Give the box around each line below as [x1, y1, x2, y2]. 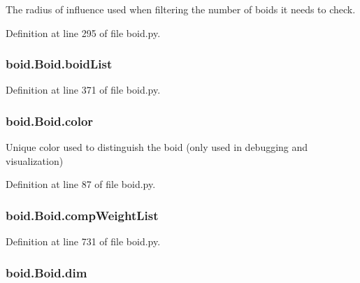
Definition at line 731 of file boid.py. [6, 234, 161, 249]
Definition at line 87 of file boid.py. [6, 177, 156, 191]
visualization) [6, 153, 64, 168]
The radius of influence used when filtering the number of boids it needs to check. [6, 2, 356, 16]
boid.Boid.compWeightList [6, 206, 159, 224]
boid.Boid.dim [6, 263, 87, 281]
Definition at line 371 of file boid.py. [6, 82, 161, 97]
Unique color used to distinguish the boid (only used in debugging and [6, 140, 308, 154]
